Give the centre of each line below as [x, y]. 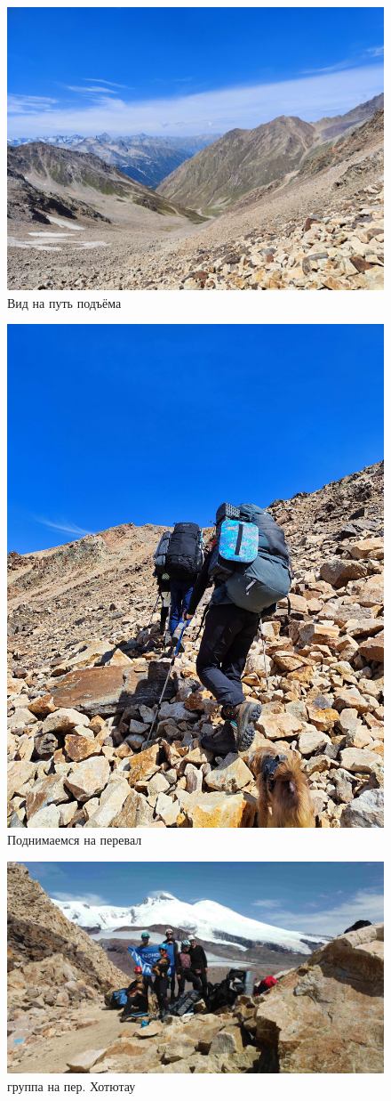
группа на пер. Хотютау [72, 1085]
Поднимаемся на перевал [75, 840]
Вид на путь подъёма [64, 302]
